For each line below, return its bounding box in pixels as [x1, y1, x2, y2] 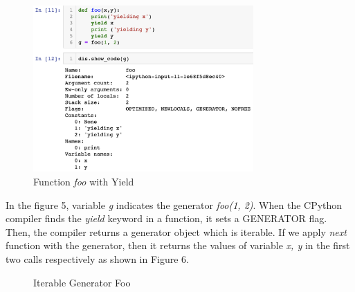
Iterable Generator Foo [33, 275, 131, 289]
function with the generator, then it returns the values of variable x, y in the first [6, 238, 350, 253]
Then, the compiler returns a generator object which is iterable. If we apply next [6, 224, 347, 239]
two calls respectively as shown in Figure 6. [6, 251, 189, 266]
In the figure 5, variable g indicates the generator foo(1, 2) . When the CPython [6, 197, 343, 212]
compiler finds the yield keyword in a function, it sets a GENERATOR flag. [6, 211, 327, 226]
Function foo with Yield [33, 174, 134, 188]
